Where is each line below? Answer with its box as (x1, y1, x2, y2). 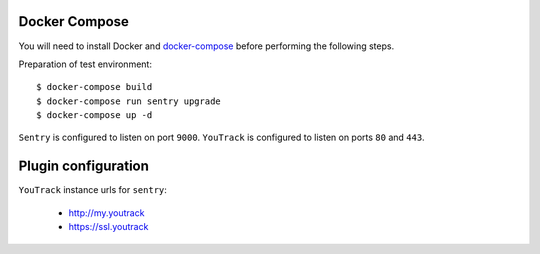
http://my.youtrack (68, 206, 145, 219)
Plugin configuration (18, 158, 150, 175)
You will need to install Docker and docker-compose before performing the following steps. (18, 40, 395, 52)
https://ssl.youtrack (68, 221, 149, 233)
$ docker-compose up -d (36, 110, 153, 121)
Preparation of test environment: (18, 58, 152, 70)
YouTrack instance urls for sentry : (18, 184, 167, 196)
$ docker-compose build (36, 81, 153, 93)
